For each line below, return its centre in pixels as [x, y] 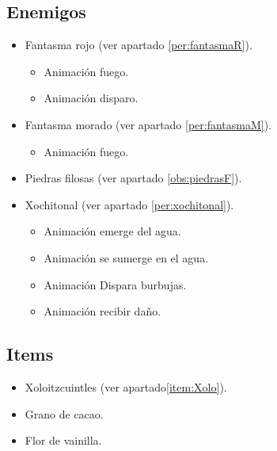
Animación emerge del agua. [112, 231]
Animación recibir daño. [102, 311]
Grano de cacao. [64, 413]
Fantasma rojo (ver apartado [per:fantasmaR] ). [138, 45]
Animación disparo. [91, 98]
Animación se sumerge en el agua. [126, 257]
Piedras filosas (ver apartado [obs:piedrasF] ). [133, 178]
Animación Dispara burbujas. [115, 284]
